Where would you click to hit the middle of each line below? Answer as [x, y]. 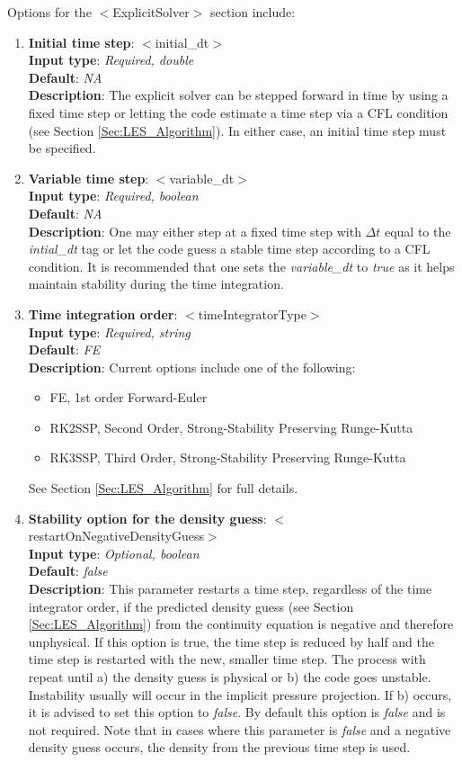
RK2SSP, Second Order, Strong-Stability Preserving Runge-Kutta [231, 427]
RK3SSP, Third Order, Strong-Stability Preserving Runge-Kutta [228, 457]
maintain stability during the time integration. [156, 284]
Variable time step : [89, 178]
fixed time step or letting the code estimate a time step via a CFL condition [238, 112]
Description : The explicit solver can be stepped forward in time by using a [238, 95]
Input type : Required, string [109, 332]
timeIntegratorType [252, 314]
